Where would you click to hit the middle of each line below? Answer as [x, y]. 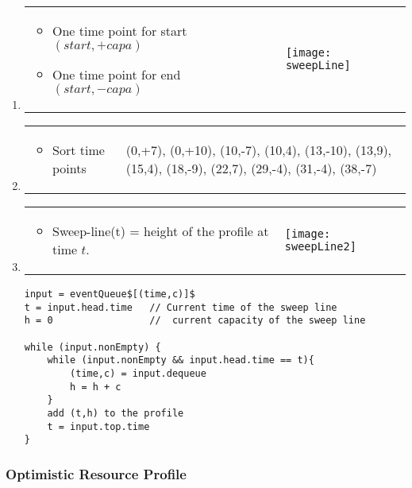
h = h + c [96, 387]
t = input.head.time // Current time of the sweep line [181, 307]
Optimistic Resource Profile [96, 473]
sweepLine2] [320, 246]
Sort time [78, 150]
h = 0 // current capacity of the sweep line [195, 321]
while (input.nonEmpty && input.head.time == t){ [181, 360]
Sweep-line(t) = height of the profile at [160, 231]
